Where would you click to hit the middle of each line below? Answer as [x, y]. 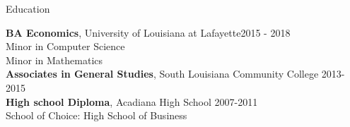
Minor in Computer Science [65, 46]
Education [28, 8]
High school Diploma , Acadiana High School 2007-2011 [132, 101]
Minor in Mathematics [54, 60]
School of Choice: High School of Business [97, 115]
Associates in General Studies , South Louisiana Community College [162, 74]
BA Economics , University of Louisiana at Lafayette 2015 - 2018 [148, 32]
